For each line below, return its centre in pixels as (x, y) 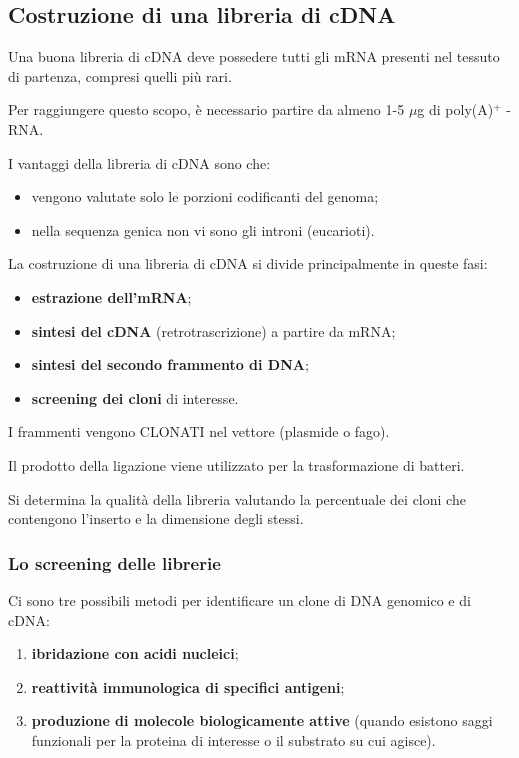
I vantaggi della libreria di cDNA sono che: (139, 162)
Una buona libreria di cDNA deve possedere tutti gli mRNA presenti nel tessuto (254, 56)
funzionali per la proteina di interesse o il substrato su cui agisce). (233, 739)
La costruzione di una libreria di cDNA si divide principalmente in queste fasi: (248, 263)
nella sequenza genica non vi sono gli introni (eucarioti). (203, 229)
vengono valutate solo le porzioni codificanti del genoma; (205, 196)
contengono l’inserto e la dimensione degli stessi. (156, 518)
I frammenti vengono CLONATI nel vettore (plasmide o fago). (199, 431)
